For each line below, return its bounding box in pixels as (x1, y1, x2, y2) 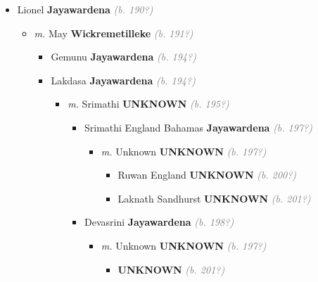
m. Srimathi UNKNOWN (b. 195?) (68, 96, 229, 111)
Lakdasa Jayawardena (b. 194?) (51, 72, 196, 87)
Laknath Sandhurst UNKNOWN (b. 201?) (117, 191, 311, 205)
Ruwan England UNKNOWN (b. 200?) (117, 167, 297, 182)
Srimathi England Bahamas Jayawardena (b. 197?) (84, 120, 312, 134)
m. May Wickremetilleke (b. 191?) (34, 25, 193, 40)
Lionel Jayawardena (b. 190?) (17, 2, 153, 16)
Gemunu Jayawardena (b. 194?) (51, 49, 196, 64)
